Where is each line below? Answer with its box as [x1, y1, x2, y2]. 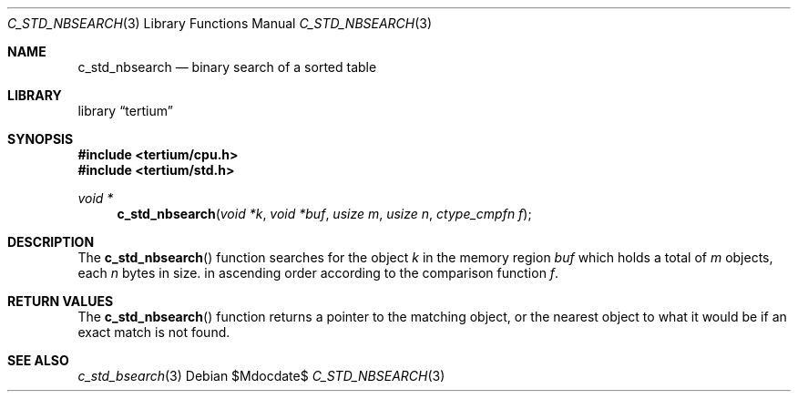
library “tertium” [77, 103, 173, 118]
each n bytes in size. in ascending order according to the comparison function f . [77, 265, 559, 281]
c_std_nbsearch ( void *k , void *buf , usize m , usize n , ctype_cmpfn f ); [117, 206, 532, 221]
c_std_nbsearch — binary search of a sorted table [77, 59, 377, 75]
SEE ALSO [7, 353, 69, 368]
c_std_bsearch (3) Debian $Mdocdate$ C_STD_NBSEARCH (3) [77, 368, 445, 384]
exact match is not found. [77, 324, 230, 340]
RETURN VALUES [7, 293, 114, 309]
